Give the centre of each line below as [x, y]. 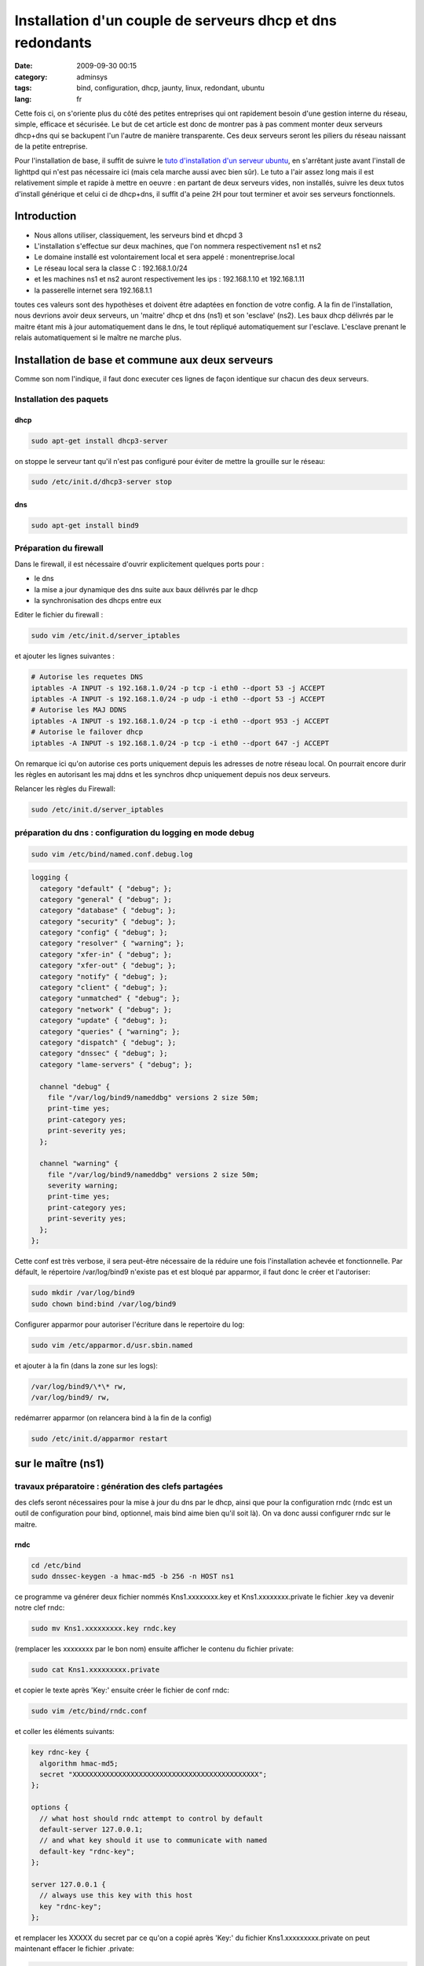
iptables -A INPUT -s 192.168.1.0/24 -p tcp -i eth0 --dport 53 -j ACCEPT [178, 688]
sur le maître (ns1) [60, 1464]
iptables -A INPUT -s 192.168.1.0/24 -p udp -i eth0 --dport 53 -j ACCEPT [178, 699]
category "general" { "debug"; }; [106, 899]
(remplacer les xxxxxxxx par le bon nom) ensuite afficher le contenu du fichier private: [154, 1649]
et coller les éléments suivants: [65, 1732]
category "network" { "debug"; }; [106, 1009]
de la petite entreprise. [51, 146]
